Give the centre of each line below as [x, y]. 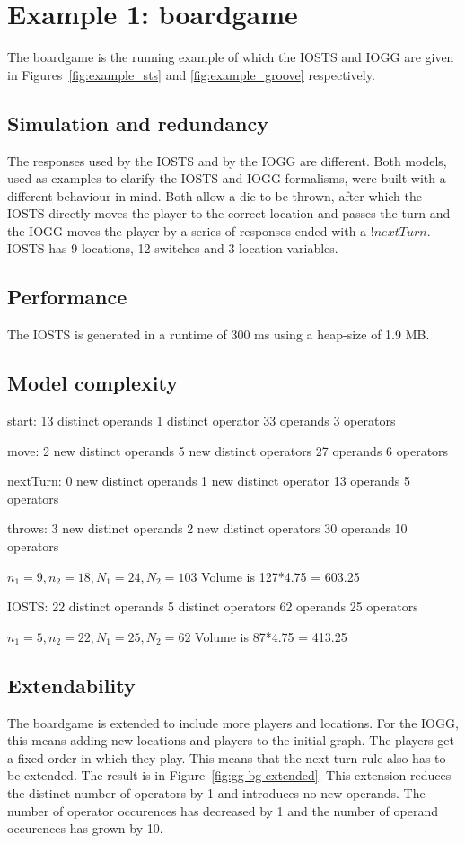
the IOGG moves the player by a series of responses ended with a [187, 230]
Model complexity [92, 383]
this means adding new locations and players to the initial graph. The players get [231, 740]
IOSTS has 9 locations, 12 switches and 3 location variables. [173, 248]
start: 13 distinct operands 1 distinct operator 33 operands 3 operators [202, 421]
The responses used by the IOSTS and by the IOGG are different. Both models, [227, 160]
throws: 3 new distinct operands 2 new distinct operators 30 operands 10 [207, 528]
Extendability [71, 685]
